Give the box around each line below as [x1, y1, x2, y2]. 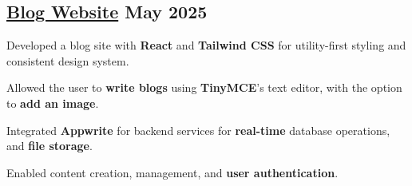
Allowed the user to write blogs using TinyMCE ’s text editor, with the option [6, 79, 402, 96]
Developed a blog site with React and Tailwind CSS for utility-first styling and [6, 37, 406, 53]
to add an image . [6, 94, 99, 111]
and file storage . [6, 137, 93, 154]
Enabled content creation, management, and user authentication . [6, 164, 339, 180]
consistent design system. [6, 52, 129, 69]
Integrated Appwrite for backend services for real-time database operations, [6, 121, 390, 138]
